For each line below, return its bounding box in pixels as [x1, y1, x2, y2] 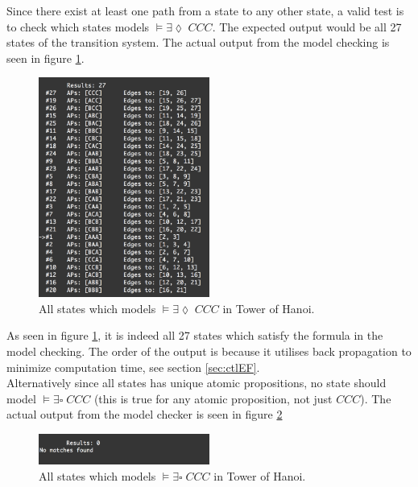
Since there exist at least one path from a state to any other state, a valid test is [6, 2, 404, 19]
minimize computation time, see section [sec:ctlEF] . [6, 358, 260, 375]
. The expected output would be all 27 [212, 18, 402, 35]
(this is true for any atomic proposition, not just [93, 390, 333, 407]
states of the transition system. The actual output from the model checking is [6, 34, 390, 51]
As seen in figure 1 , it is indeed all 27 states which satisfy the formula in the [6, 327, 383, 344]
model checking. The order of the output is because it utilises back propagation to [6, 342, 412, 359]
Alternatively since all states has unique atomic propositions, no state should [6, 374, 387, 391]
